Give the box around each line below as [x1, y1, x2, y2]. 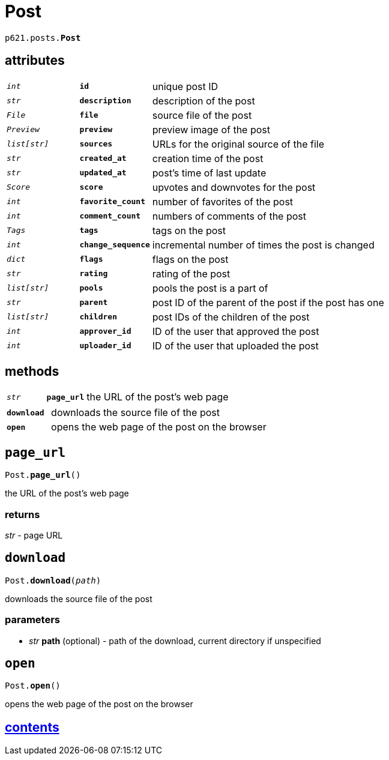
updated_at [79, 168, 127, 178]
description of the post [152, 94, 255, 107]
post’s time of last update [152, 166, 267, 179]
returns [5, 508, 40, 520]
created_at [79, 154, 127, 163]
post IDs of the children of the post [152, 310, 310, 323]
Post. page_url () [5, 470, 81, 480]
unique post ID [152, 80, 219, 92]
